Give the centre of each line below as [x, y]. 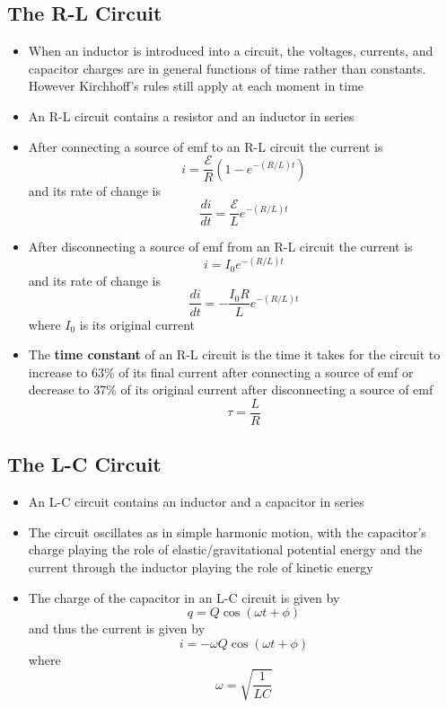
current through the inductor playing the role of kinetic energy [201, 566]
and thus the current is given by [117, 628]
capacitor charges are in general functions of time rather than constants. [227, 68]
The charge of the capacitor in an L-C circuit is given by [184, 597]
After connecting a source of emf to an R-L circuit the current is [206, 146]
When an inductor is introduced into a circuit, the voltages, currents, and [231, 51]
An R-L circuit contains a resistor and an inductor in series [191, 115]
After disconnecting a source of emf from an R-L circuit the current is [220, 247]
